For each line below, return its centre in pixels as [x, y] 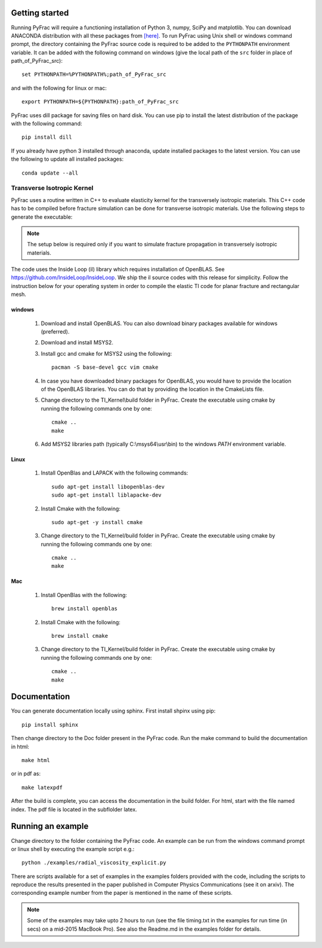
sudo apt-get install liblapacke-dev [107, 495]
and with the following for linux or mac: [59, 88]
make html [36, 760]
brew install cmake [80, 636]
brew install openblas [85, 609]
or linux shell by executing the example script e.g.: [73, 849]
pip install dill [47, 137]
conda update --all [50, 173]
